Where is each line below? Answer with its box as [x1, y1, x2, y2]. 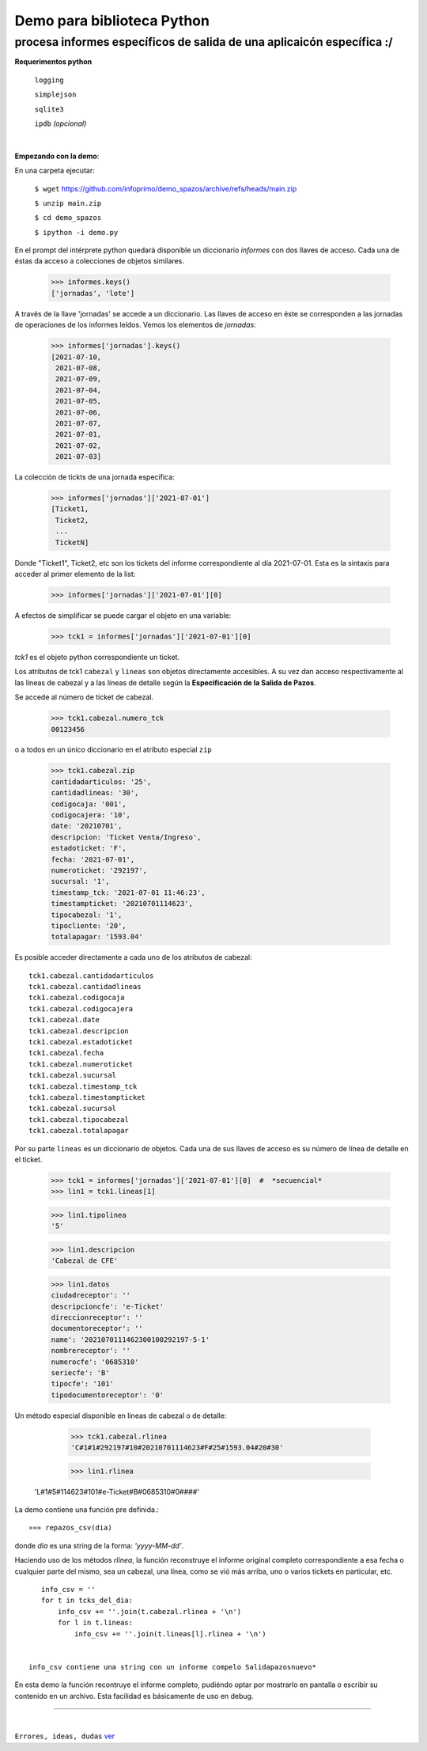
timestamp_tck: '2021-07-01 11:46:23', [51, 888, 206, 897]
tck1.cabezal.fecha [28, 1048, 104, 1058]
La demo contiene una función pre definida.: [14, 1505, 160, 1514]
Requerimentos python [14, 57, 93, 66]
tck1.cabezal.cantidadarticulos [28, 971, 154, 980]
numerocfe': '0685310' [51, 1357, 139, 1366]
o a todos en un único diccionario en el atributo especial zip [14, 745, 213, 755]
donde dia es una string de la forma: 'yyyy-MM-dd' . [14, 1541, 184, 1550]
